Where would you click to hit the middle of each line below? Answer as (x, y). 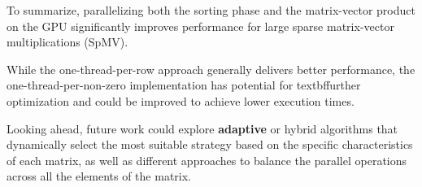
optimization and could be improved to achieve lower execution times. (181, 100)
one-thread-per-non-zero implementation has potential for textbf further (184, 85)
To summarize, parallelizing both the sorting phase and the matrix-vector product (211, 10)
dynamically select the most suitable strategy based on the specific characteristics (210, 144)
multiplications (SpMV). (67, 42)
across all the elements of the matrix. (99, 176)
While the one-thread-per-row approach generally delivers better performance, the (211, 69)
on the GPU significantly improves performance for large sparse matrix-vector (200, 26)
